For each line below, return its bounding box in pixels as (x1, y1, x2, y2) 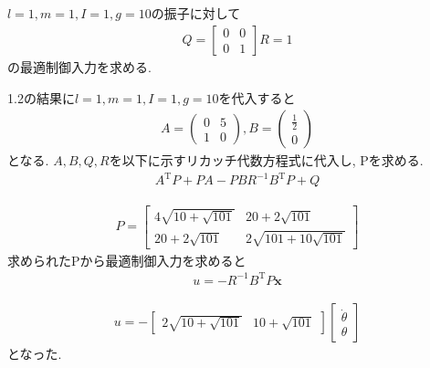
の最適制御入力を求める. (7, 58, 152, 77)
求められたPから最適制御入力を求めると (7, 250, 246, 269)
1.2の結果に (7, 88, 75, 107)
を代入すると (218, 88, 296, 107)
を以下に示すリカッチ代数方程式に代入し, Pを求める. (109, 151, 424, 170)
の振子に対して (151, 4, 241, 23)
